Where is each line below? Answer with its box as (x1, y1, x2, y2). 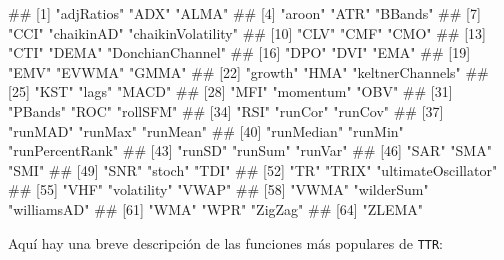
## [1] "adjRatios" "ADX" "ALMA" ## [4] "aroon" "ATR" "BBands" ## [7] (8, 3, 481, 23)
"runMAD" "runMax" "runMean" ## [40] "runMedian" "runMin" (8, 120, 404, 141)
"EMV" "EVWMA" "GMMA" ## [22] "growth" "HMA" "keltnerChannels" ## (8, 61, 489, 82)
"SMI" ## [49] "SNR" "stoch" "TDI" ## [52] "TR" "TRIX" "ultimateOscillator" (8, 159, 498, 180)
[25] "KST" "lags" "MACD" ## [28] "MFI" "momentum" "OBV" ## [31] (8, 81, 453, 102)
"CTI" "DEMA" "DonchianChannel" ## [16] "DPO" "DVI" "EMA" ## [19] (8, 42, 471, 63)
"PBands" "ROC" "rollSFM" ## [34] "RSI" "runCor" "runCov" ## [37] (8, 100, 444, 121)
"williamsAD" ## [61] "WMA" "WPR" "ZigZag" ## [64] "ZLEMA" (8, 198, 424, 219)
